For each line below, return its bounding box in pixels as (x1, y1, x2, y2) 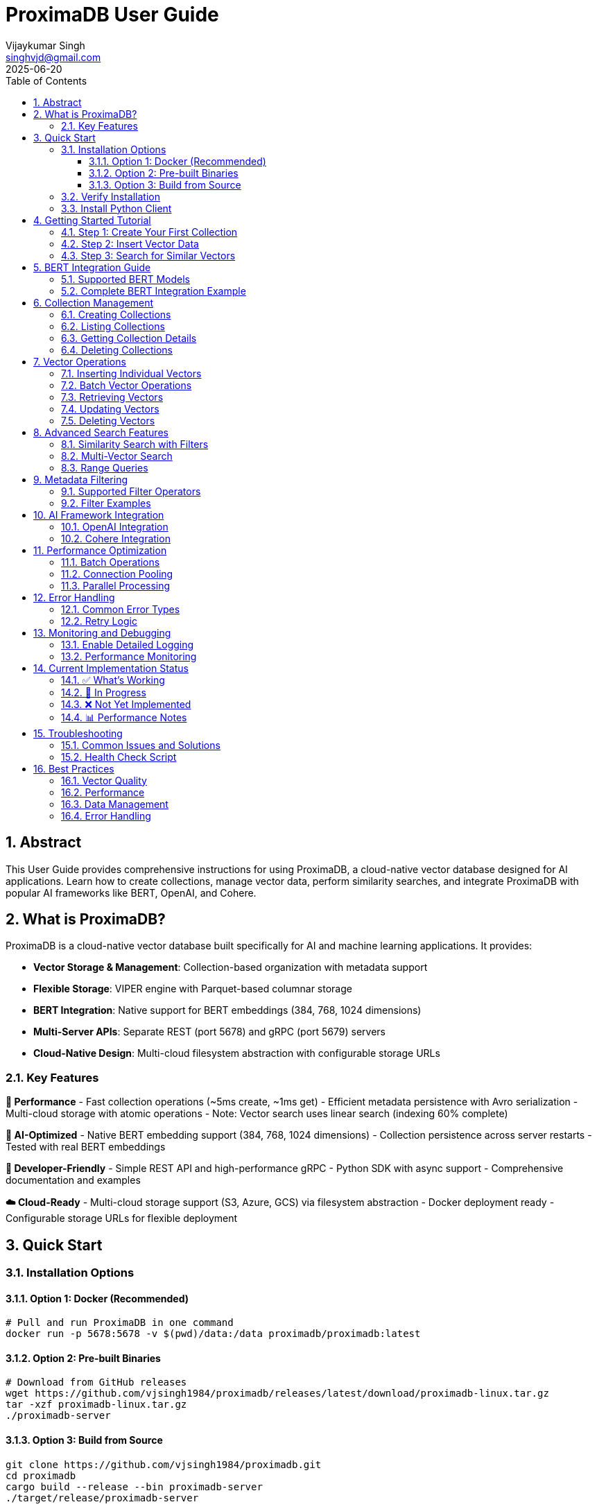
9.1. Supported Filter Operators (61, 485, 201, 497)
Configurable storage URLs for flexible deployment (6, 1212, 238, 1225)
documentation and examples (6, 1174, 141, 1187)
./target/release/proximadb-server (6, 1492, 199, 1503)
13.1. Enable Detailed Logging (61, 638, 194, 650)
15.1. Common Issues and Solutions (61, 739, 220, 751)
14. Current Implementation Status (33, 662, 189, 674)
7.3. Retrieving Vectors (61, 390, 164, 403)
